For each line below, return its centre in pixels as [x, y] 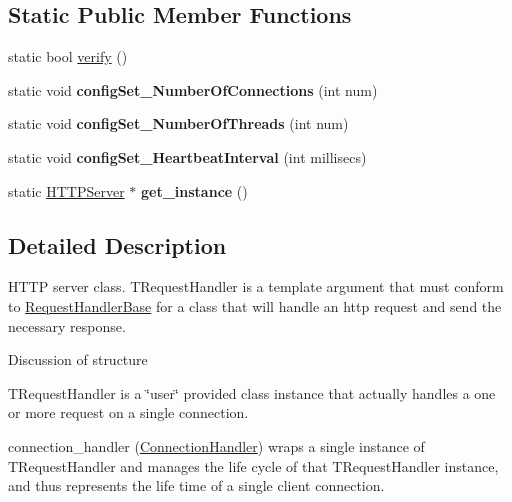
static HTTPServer [66, 190]
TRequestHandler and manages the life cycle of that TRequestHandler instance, [253, 465]
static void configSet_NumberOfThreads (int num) [178, 123]
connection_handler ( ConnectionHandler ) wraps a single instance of [216, 445]
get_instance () [194, 190]
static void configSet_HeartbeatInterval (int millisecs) [187, 156]
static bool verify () [68, 56]
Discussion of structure [78, 359]
